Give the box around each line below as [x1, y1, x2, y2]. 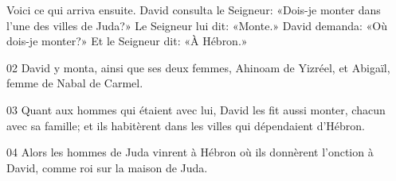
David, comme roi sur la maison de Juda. [6, 159, 208, 175]
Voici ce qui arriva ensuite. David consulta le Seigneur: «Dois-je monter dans [6, 2, 381, 17]
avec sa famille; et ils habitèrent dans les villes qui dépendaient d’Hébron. [6, 117, 366, 133]
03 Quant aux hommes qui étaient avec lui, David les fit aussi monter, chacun [6, 101, 386, 117]
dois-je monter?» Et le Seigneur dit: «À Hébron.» [6, 33, 248, 49]
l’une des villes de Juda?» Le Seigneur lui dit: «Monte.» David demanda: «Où [6, 17, 388, 33]
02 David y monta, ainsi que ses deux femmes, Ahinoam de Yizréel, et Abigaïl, [6, 59, 390, 75]
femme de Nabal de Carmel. [6, 75, 143, 91]
